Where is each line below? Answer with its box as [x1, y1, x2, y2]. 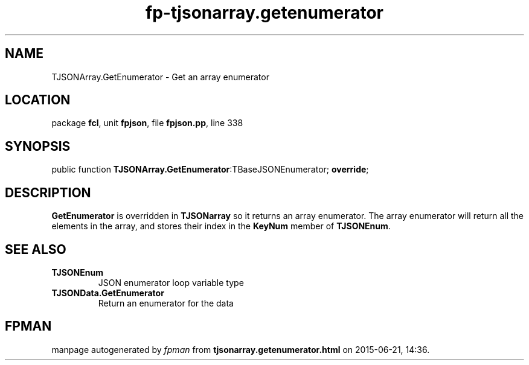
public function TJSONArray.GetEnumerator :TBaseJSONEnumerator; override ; [51, 164, 369, 175]
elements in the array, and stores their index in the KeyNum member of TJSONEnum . [51, 221, 391, 232]
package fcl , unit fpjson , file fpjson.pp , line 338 [51, 118, 243, 129]
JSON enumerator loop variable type [98, 277, 244, 288]
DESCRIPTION [5, 185, 91, 200]
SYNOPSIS [5, 138, 71, 154]
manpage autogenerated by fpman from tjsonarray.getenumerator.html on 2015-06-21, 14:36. [51, 344, 430, 355]
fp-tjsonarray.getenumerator [146, 2, 383, 23]
